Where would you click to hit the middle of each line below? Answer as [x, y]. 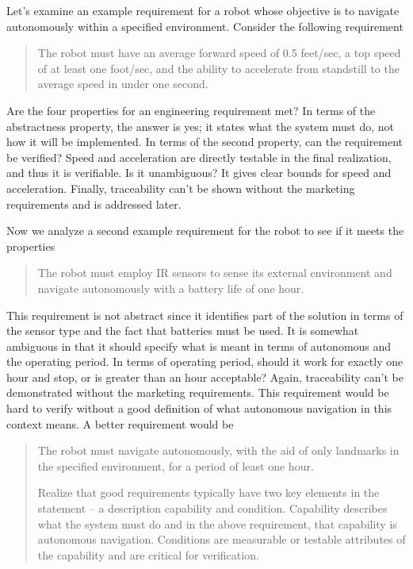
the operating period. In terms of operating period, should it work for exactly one [205, 361]
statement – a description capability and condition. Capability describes [212, 508]
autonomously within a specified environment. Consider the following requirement [205, 26]
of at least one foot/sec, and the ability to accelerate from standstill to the [218, 68]
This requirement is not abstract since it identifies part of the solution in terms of [205, 315]
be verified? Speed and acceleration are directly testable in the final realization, [199, 157]
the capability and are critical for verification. [148, 554]
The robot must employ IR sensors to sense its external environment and [215, 273]
